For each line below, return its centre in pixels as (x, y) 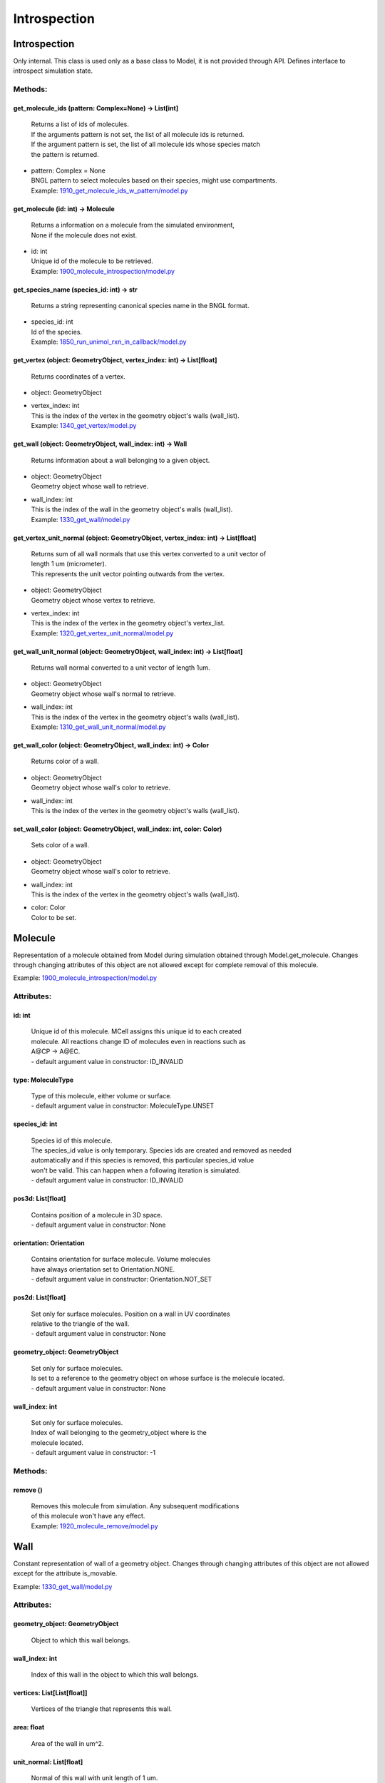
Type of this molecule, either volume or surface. (102, 1095)
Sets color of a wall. (60, 845)
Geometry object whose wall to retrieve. (90, 486)
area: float (29, 1727)
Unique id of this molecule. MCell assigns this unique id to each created (136, 1031)
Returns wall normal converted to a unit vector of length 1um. (120, 668)
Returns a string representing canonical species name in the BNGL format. (140, 306)
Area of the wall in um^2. (67, 1743)
